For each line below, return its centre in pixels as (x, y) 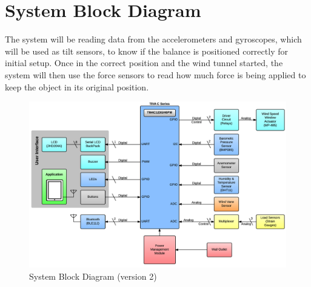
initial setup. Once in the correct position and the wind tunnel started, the (144, 63)
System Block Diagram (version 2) (93, 276)
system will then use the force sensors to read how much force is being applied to (155, 74)
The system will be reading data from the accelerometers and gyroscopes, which (153, 39)
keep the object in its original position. (77, 86)
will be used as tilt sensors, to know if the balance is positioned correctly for (146, 51)
